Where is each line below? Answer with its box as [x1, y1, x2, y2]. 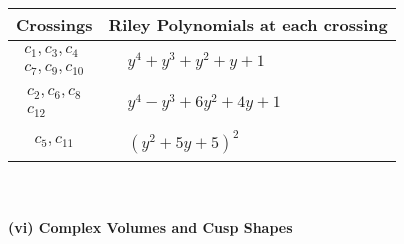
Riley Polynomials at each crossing [108, 13, 388, 36]
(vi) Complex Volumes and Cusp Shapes [8, 216, 293, 237]
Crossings [16, 13, 93, 36]
